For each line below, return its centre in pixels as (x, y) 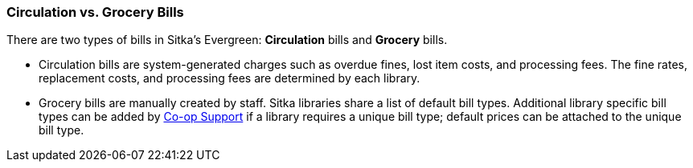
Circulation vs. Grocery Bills (95, 12)
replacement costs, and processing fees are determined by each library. (230, 78)
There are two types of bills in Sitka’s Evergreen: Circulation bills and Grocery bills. (227, 40)
